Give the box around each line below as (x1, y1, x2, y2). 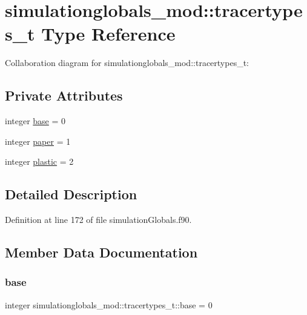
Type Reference (41, 21, 176, 46)
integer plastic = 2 (5, 155, 74, 168)
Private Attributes (5, 86, 123, 105)
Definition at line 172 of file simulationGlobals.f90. (5, 213, 192, 226)
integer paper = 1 (5, 134, 71, 147)
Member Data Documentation (5, 243, 198, 262)
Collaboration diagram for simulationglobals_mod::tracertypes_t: (5, 56, 249, 69)
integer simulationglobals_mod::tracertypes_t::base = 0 (5, 298, 213, 311)
